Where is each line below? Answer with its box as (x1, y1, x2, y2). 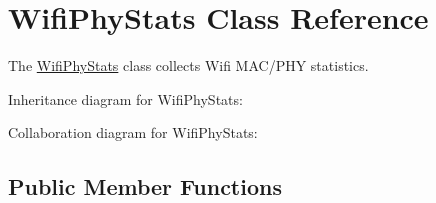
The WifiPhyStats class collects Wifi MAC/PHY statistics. (8, 55, 369, 76)
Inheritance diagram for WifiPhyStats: (8, 88, 243, 109)
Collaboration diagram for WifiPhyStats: (8, 122, 258, 143)
